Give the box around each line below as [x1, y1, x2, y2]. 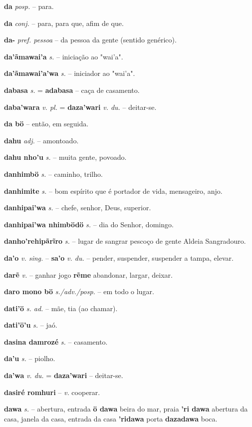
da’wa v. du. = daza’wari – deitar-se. [4, 370, 123, 381]
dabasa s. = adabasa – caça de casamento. [4, 84, 140, 95]
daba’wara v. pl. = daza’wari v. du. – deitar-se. [4, 101, 157, 112]
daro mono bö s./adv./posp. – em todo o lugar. [4, 286, 154, 297]
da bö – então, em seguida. [4, 118, 89, 129]
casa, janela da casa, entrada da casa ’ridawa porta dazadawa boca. [4, 413, 218, 424]
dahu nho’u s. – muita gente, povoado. [4, 152, 127, 162]
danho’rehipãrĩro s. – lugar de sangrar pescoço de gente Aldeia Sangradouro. [4, 236, 246, 246]
